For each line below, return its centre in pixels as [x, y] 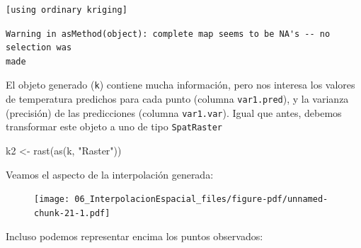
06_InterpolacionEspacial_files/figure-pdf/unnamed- [201, 199]
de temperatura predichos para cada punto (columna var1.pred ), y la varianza [177, 99]
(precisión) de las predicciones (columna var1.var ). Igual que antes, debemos [174, 112]
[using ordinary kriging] [67, 10]
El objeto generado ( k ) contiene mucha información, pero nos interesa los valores [180, 85]
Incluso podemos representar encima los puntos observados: [134, 236]
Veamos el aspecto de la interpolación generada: [110, 174]
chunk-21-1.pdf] [72, 213]
